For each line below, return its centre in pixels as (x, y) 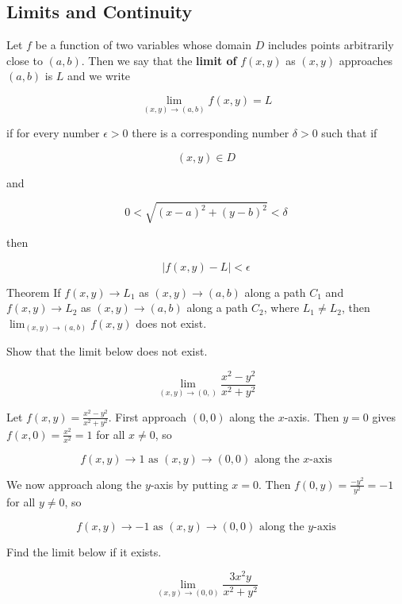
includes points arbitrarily (331, 45)
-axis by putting (189, 484)
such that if (349, 133)
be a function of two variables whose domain (144, 45)
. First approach (147, 416)
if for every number (53, 133)
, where (281, 308)
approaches (366, 60)
